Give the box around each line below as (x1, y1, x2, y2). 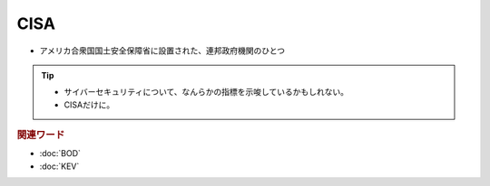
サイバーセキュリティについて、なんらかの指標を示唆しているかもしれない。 (64, 87, 349, 98)
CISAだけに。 (64, 99, 115, 110)
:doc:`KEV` (39, 161, 80, 172)
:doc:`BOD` (39, 148, 82, 159)
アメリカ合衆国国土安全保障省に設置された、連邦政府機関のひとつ (39, 45, 286, 56)
